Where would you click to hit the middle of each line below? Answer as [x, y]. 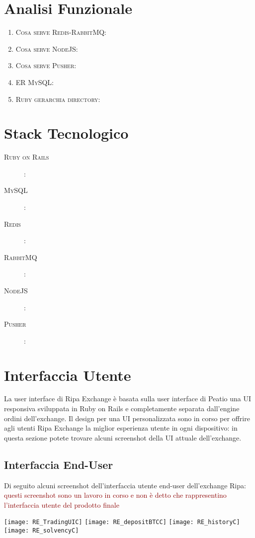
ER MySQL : [35, 82]
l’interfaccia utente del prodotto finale [62, 504]
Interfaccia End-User [59, 464]
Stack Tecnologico [66, 133]
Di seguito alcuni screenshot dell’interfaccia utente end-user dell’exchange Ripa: [125, 485]
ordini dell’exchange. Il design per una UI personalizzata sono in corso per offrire [127, 418]
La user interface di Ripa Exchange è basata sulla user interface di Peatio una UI [128, 399]
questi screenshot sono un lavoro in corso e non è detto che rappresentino [115, 495]
